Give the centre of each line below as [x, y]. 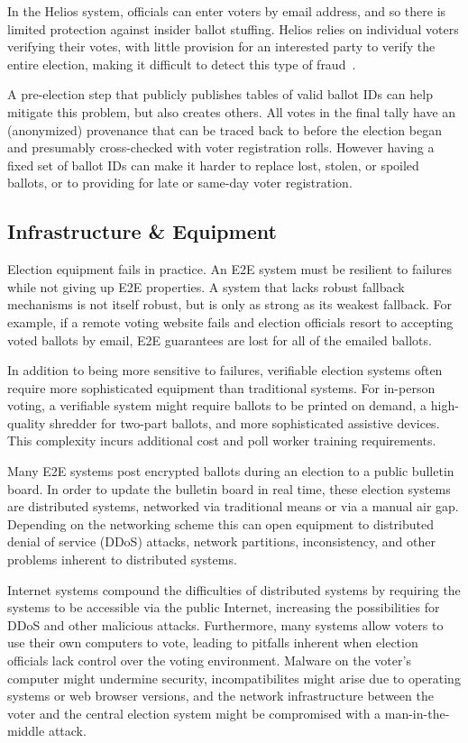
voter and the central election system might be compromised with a [194, 713]
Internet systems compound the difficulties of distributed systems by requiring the [234, 589]
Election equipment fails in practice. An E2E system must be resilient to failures [230, 269]
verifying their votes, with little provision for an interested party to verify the [221, 46]
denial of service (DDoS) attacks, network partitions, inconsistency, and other [222, 541]
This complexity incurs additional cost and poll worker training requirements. [222, 440]
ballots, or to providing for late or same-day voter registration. [180, 183]
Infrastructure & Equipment [142, 231]
